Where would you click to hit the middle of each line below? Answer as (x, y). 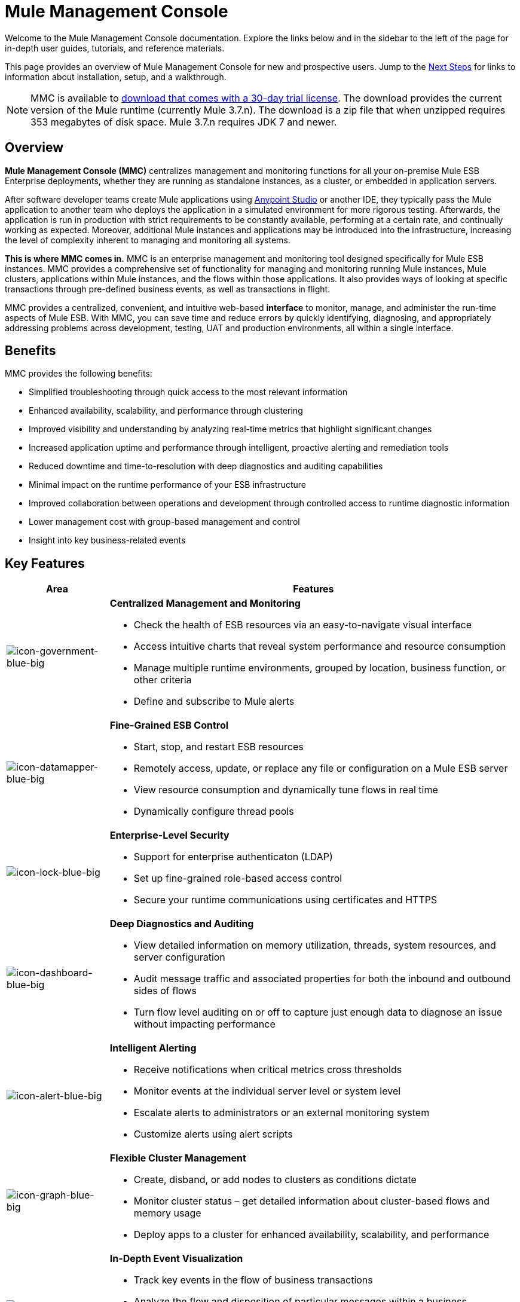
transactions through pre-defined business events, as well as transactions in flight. (168, 289)
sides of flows (165, 991)
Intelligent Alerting (153, 1048)
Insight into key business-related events (107, 540)
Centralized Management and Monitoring (205, 603)
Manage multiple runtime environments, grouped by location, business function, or (319, 668)
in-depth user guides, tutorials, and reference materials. (115, 48)
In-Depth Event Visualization (176, 1259)
